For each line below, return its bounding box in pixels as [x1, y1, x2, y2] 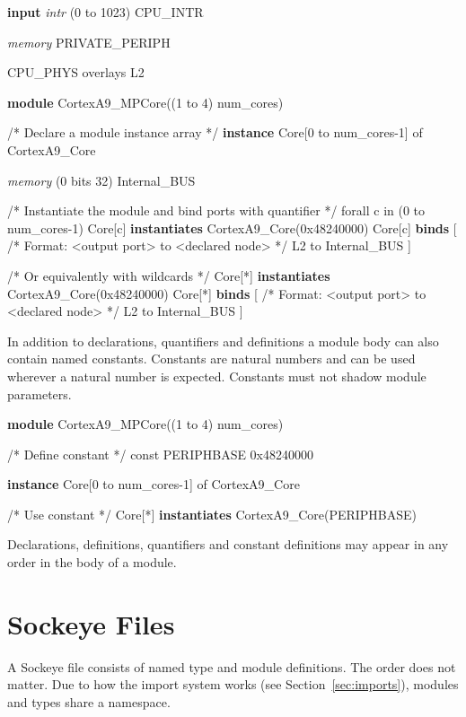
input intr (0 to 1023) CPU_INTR [7, 3, 204, 21]
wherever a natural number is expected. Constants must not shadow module [7, 366, 426, 385]
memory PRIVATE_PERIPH [7, 32, 171, 51]
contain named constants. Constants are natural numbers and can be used [7, 349, 416, 368]
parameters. [7, 384, 72, 403]
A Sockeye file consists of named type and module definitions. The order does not [7, 657, 456, 676]
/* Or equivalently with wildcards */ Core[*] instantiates [7, 266, 330, 284]
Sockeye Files [7, 605, 175, 642]
